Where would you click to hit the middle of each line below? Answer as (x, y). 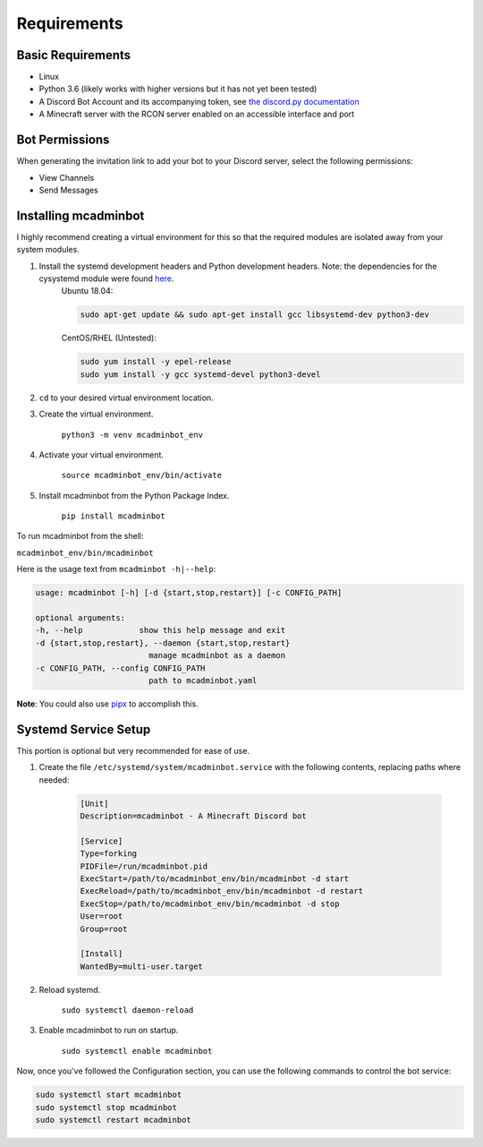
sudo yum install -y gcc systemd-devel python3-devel (200, 374)
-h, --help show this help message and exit (161, 630)
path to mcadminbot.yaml (203, 680)
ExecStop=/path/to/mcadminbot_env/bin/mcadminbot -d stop (210, 903)
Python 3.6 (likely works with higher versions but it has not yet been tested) (178, 89)
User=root (102, 916)
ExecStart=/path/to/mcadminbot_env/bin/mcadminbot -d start (215, 878)
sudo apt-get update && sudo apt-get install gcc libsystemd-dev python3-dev (254, 315)
